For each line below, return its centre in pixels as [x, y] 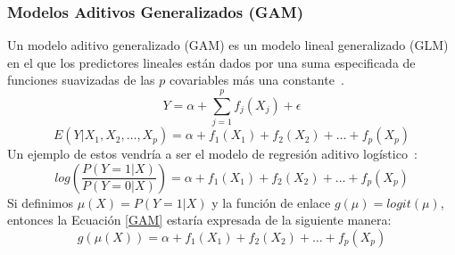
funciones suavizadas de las [81, 80]
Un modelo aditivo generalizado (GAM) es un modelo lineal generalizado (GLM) [228, 45]
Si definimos [40, 202]
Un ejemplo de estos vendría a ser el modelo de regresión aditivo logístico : [212, 154]
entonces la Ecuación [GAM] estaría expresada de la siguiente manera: [199, 220]
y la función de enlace [271, 202]
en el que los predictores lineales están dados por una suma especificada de [211, 62]
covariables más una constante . [256, 80]
